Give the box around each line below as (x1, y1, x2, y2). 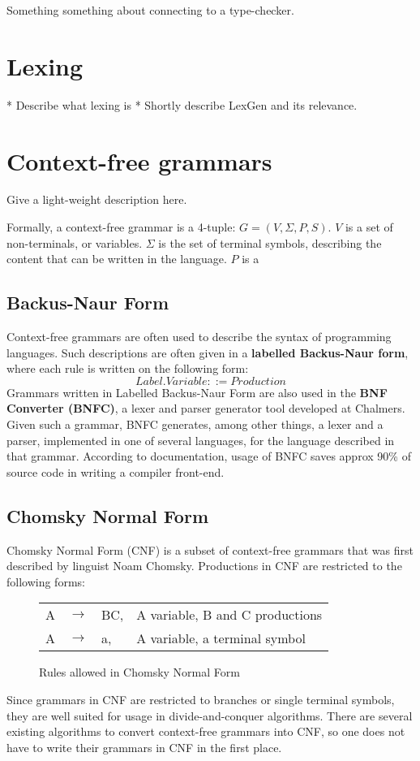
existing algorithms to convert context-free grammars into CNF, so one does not (6, 723, 405, 740)
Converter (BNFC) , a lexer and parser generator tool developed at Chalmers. (6, 400, 405, 417)
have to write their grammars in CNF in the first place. (6, 738, 282, 755)
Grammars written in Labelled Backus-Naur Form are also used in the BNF (6, 383, 388, 400)
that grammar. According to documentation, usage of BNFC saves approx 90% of (6, 448, 411, 465)
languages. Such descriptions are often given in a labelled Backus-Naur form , (6, 344, 409, 361)
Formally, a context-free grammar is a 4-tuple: (6, 218, 236, 236)
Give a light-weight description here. (6, 191, 187, 208)
